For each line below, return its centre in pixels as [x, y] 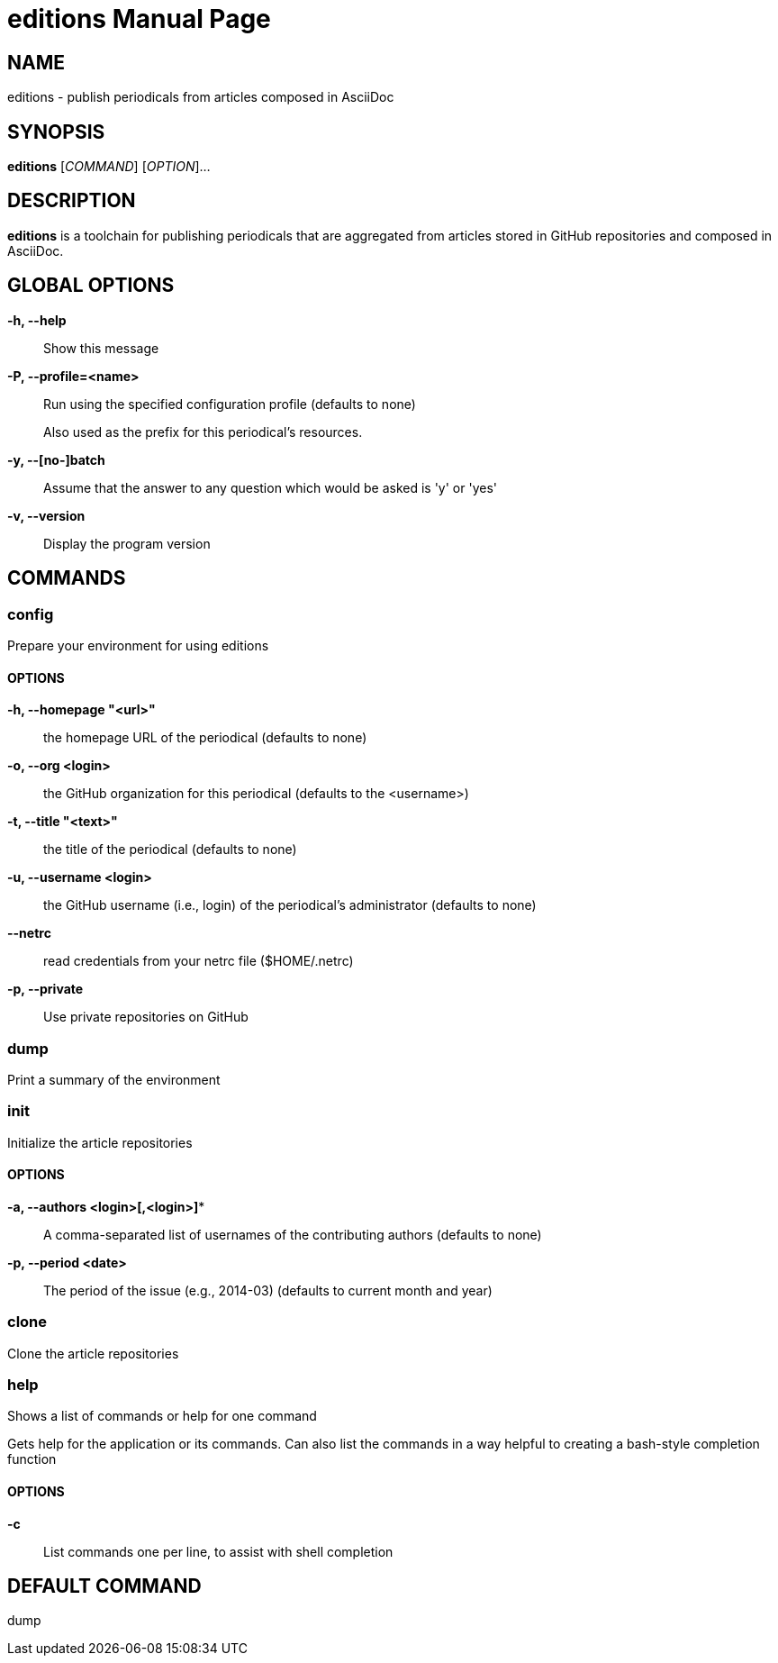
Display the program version [127, 543]
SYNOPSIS [56, 132]
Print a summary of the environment [114, 1079]
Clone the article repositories [93, 1353]
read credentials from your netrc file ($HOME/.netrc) [199, 961]
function [32, 1459]
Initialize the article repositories [100, 1142]
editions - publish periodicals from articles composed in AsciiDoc [201, 97]
